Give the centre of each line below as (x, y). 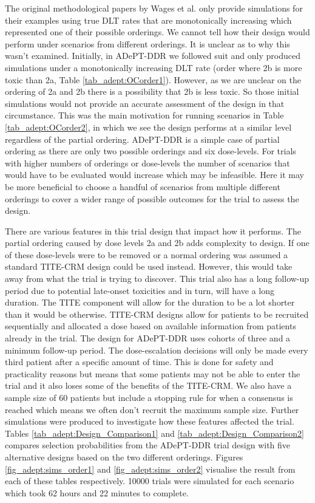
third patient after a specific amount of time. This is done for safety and (139, 362)
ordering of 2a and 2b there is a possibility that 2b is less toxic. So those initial (152, 91)
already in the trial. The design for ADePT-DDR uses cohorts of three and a (148, 338)
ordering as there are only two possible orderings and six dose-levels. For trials (151, 151)
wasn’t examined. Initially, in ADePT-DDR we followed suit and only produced (153, 56)
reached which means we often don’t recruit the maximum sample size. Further (152, 409)
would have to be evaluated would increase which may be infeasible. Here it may (154, 175)
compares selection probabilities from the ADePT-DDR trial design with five (148, 445)
